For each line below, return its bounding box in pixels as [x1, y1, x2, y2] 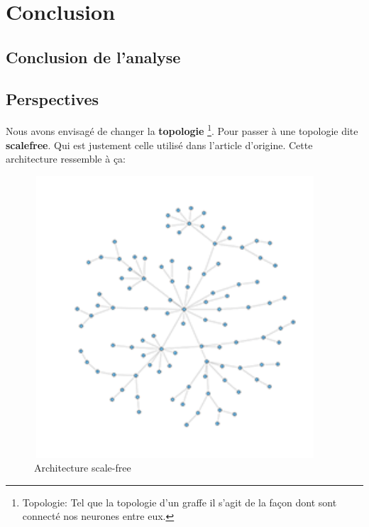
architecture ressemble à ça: [6, 151, 126, 166]
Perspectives [6, 87, 99, 109]
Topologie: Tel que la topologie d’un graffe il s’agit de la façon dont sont [22, 494, 337, 509]
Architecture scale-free [34, 460, 131, 475]
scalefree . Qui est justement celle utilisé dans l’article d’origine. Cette [6, 137, 313, 152]
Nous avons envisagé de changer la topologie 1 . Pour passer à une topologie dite [6, 121, 358, 138]
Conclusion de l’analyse [6, 45, 181, 67]
